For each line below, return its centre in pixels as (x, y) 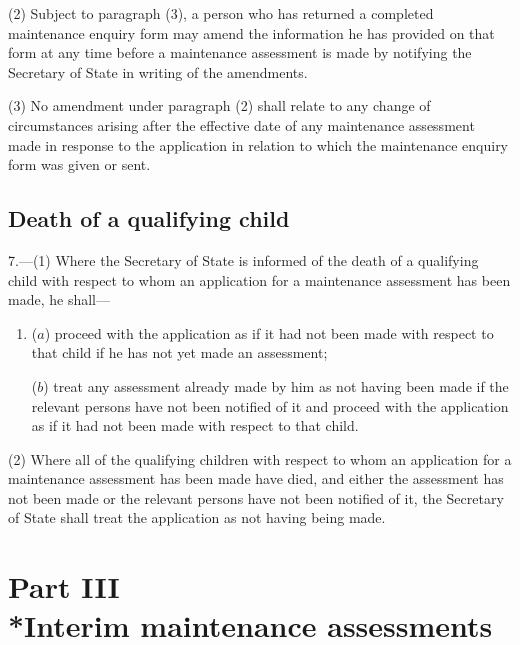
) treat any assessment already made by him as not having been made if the (276, 385)
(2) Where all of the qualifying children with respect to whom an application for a (260, 458)
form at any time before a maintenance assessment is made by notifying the (240, 52)
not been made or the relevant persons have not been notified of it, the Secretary (256, 497)
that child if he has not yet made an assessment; (179, 352)
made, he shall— (59, 299)
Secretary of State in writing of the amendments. (158, 71)
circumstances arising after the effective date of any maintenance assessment (241, 124)
